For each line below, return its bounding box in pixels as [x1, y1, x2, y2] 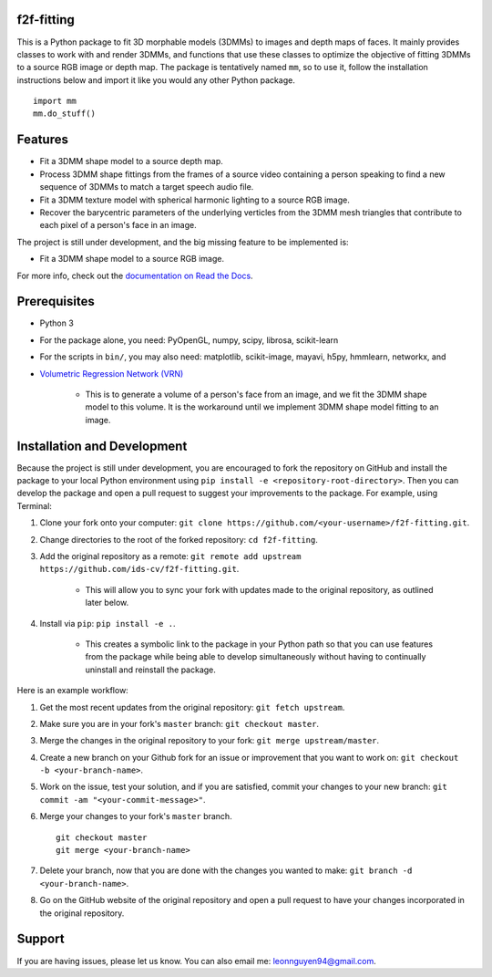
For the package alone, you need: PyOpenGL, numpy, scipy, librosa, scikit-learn [39, 334, 339, 346]
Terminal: [16, 500, 52, 511]
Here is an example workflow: [16, 685, 129, 696]
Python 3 [39, 317, 75, 328]
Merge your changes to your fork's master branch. [39, 811, 232, 822]
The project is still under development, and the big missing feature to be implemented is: [16, 236, 350, 247]
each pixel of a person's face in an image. [39, 220, 197, 231]
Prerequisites [16, 294, 95, 309]
